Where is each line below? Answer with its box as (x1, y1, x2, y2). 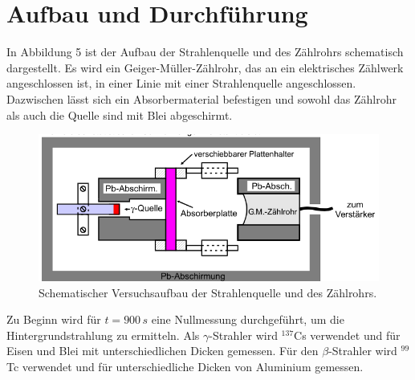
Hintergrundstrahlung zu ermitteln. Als (6, 326, 200, 343)
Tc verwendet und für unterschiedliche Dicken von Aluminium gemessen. (6, 358, 364, 375)
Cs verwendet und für (294, 326, 401, 343)
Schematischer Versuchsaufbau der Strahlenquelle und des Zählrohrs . (39, 284, 377, 300)
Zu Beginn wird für (6, 311, 101, 328)
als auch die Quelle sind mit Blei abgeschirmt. (6, 106, 233, 123)
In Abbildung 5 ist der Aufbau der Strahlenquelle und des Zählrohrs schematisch (6, 43, 404, 60)
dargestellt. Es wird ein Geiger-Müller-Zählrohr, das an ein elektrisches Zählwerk (6, 59, 404, 76)
